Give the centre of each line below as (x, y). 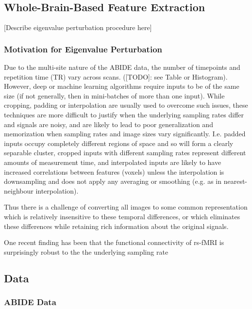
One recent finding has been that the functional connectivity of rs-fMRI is (114, 242)
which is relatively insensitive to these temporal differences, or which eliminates (122, 216)
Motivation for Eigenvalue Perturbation (83, 49)
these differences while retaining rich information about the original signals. (116, 226)
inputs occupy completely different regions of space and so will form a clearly (119, 143)
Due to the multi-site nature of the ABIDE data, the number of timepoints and (122, 67)
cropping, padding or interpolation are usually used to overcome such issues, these (126, 105)
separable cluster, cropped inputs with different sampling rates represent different (125, 153)
